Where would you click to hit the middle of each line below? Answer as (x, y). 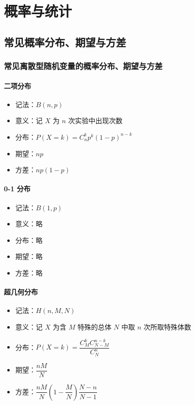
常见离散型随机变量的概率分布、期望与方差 (83, 66)
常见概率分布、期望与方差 (65, 42)
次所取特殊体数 (167, 326)
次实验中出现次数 (95, 120)
